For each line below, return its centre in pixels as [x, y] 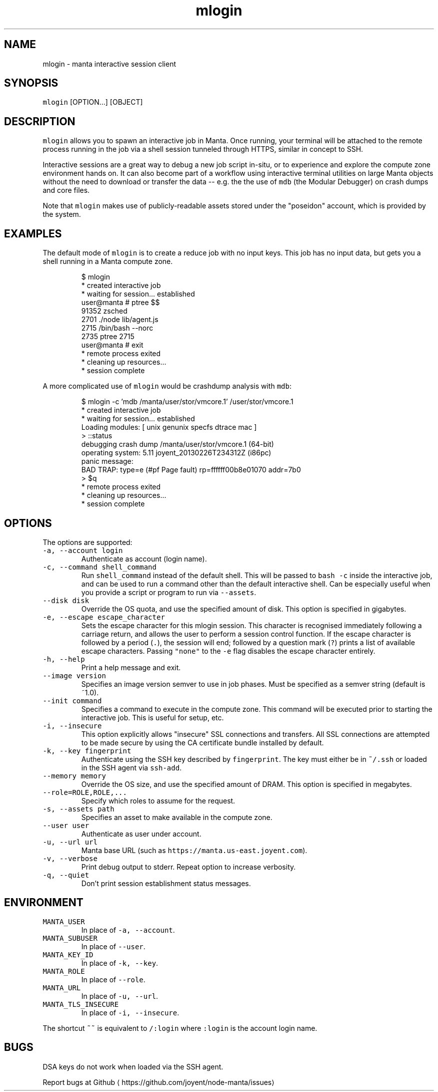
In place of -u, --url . [120, 996]
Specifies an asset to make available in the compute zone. [177, 817]
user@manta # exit [112, 345]
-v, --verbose [70, 858]
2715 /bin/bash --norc [117, 328]
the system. [62, 214]
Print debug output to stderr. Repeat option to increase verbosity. [188, 867]
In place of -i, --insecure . [130, 1012]
